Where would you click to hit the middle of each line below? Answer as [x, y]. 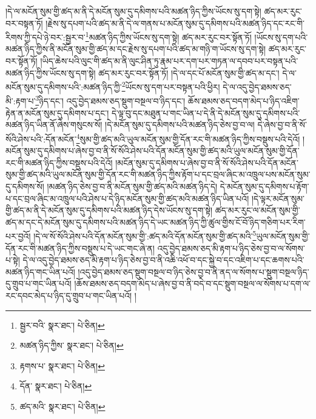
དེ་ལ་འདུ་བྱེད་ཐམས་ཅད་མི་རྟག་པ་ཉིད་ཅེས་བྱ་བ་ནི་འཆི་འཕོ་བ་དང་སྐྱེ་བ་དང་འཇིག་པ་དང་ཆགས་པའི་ [163, 260]
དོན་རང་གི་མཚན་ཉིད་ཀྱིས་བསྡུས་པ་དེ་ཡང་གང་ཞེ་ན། [80, 248]
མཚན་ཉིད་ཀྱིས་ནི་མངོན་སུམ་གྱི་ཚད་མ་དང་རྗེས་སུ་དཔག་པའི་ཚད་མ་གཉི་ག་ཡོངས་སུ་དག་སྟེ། [136, 49]
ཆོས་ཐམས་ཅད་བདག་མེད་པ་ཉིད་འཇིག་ [244, 101]
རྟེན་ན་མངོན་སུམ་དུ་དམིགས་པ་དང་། [57, 112]
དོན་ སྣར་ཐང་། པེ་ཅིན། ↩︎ [56, 386]
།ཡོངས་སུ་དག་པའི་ [281, 37]
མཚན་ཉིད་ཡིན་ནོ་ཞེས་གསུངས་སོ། [54, 125]
